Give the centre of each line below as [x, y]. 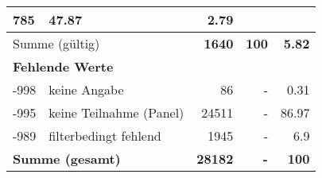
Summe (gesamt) [67, 159]
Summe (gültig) [56, 43]
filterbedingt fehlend [105, 135]
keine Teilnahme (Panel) [116, 112]
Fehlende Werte [63, 66]
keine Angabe [86, 89]
